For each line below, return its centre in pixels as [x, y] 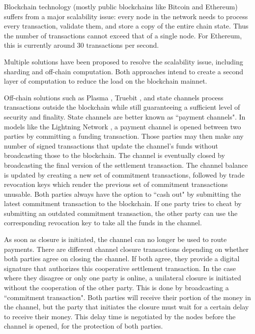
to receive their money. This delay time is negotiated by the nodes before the [120, 316]
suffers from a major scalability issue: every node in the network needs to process [126, 16]
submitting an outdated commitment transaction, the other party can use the [121, 213]
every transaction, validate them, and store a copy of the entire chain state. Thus [126, 26]
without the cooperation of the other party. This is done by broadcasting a [116, 288]
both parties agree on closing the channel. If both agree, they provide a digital [122, 258]
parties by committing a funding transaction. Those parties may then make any [124, 136]
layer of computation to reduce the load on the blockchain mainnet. [106, 81]
